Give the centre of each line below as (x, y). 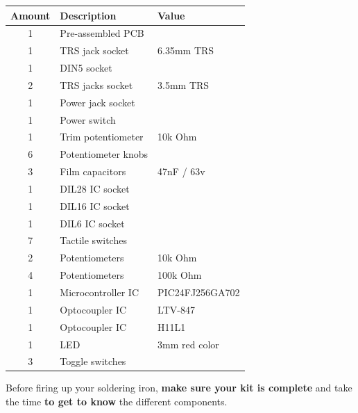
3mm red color (188, 344)
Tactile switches (93, 240)
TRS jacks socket (96, 84)
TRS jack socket (94, 50)
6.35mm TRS (186, 50)
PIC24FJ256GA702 (199, 292)
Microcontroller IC (100, 292)
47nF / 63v (181, 171)
